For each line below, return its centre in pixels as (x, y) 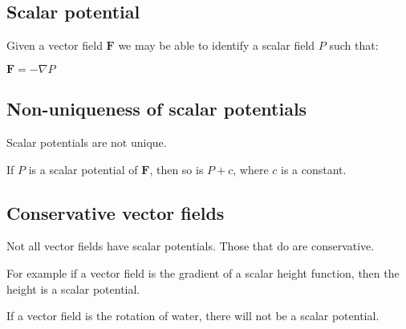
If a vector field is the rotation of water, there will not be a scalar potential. (193, 316)
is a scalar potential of (83, 169)
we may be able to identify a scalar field (217, 45)
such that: (354, 45)
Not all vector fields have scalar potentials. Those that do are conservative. (191, 246)
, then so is (177, 169)
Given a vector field (55, 45)
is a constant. (314, 169)
